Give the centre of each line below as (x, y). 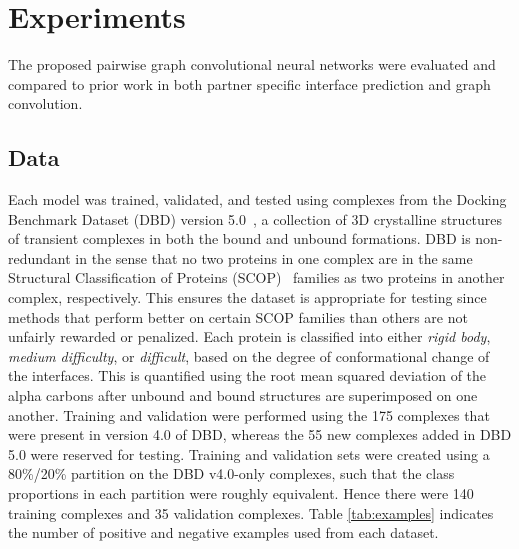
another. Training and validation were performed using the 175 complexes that (249, 414)
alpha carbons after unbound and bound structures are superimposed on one (243, 395)
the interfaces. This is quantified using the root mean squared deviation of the (247, 375)
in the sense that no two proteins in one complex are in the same (274, 257)
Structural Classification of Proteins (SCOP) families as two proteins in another (256, 277)
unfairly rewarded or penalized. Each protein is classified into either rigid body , (249, 336)
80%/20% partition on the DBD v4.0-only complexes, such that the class (231, 473)
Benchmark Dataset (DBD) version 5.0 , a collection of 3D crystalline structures (255, 218)
